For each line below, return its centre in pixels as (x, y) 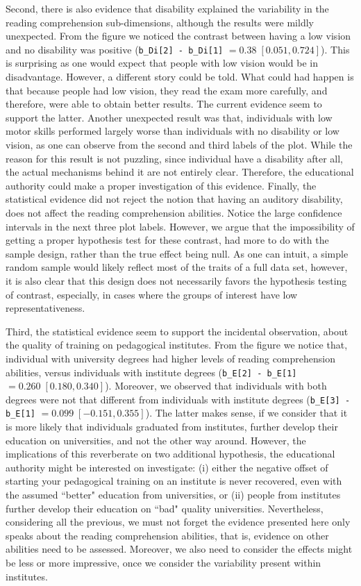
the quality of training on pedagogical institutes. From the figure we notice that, (177, 345)
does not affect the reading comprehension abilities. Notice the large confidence (174, 212)
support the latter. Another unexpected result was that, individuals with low (169, 117)
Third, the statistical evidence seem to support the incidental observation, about (177, 331)
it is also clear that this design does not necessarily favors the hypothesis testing (176, 280)
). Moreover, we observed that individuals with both (216, 386)
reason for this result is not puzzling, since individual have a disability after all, (174, 158)
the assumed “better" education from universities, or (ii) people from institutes (173, 495)
